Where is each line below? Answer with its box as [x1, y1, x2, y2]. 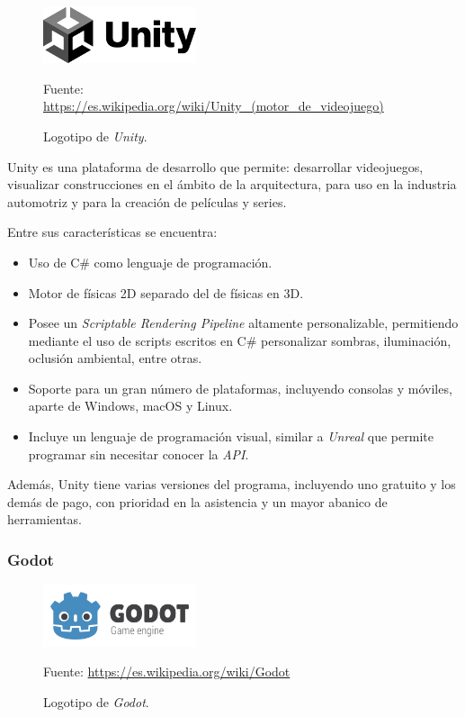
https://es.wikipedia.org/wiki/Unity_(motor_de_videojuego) [43, 96, 384, 115]
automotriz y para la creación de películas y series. [7, 192, 287, 211]
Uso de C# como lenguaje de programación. [28, 252, 273, 271]
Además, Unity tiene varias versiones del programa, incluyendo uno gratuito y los [7, 475, 456, 494]
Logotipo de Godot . [43, 692, 149, 711]
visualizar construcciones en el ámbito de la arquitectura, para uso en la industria [7, 175, 457, 194]
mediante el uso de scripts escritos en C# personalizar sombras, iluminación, [28, 331, 452, 349]
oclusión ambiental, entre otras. [28, 349, 202, 368]
